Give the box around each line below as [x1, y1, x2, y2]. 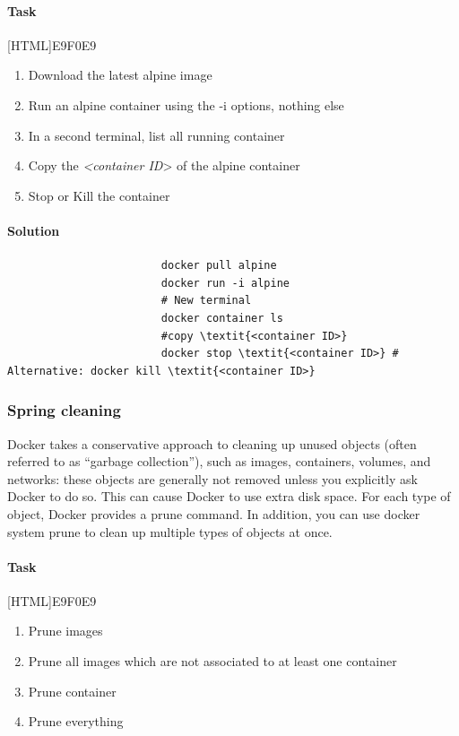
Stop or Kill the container [28, 186, 170, 204]
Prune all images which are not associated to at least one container [28, 652, 397, 671]
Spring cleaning [7, 399, 121, 421]
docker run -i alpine [160, 276, 290, 290]
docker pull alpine [160, 259, 277, 273]
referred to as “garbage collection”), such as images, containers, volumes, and [7, 452, 431, 471]
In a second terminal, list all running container [28, 126, 285, 144]
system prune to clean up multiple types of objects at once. [7, 522, 333, 541]
